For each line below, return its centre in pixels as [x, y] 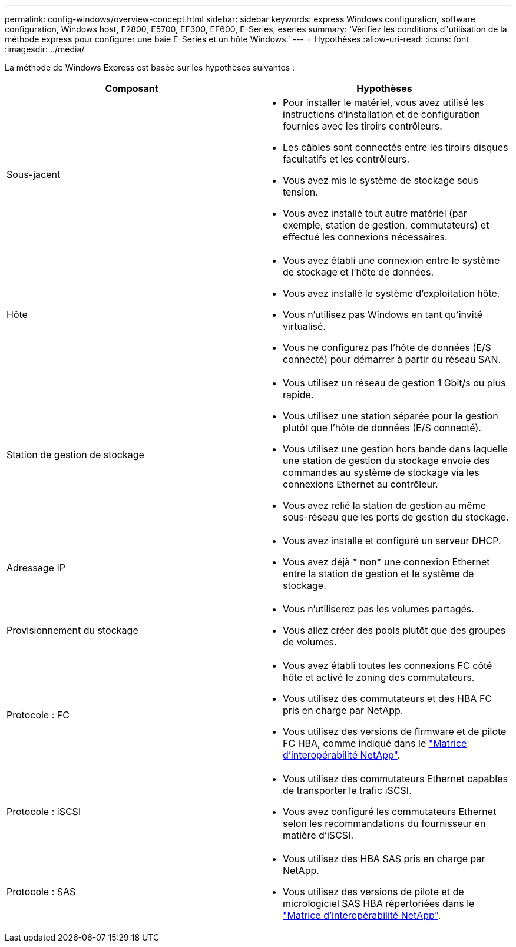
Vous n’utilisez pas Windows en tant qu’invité [383, 314]
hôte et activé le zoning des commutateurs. [379, 677]
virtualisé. [304, 326]
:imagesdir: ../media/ [45, 49]
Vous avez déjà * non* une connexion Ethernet [386, 562]
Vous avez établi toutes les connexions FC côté [388, 665]
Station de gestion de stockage [75, 455]
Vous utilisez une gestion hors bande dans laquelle [396, 449]
